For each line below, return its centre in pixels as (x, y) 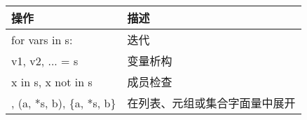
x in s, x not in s (52, 81)
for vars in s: (42, 39)
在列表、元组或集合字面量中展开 (211, 103)
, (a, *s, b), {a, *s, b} (64, 102)
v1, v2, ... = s (45, 60)
